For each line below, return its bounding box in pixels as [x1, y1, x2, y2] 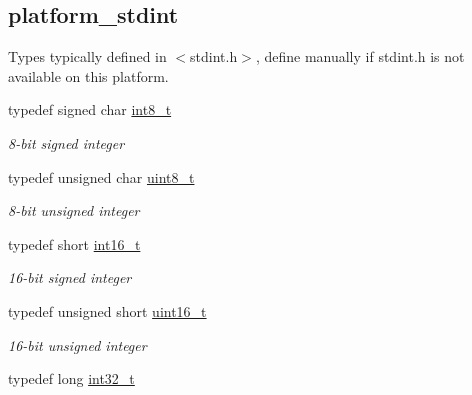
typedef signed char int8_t [8, 99, 172, 120]
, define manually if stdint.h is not [255, 46, 465, 67]
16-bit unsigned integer [8, 334, 147, 355]
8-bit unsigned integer [8, 200, 140, 221]
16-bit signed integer [8, 267, 132, 288]
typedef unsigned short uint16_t [8, 300, 207, 321]
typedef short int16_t [8, 233, 141, 254]
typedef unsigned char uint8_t [8, 166, 195, 187]
